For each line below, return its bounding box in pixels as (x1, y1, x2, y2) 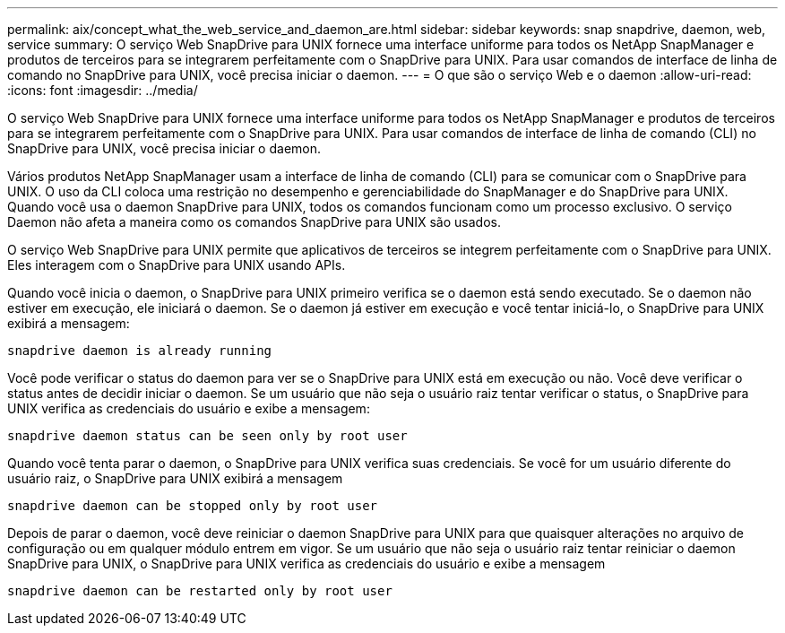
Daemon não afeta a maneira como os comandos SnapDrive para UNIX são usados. (7, 214, 501, 230)
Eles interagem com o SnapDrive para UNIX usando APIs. (7, 257, 346, 273)
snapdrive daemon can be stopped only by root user (7, 499, 378, 513)
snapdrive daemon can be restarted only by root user (7, 584, 392, 598)
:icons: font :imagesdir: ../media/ (7, 82, 198, 98)
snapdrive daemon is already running (7, 343, 272, 358)
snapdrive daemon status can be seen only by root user (7, 429, 408, 443)
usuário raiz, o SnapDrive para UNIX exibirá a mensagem (7, 471, 343, 486)
